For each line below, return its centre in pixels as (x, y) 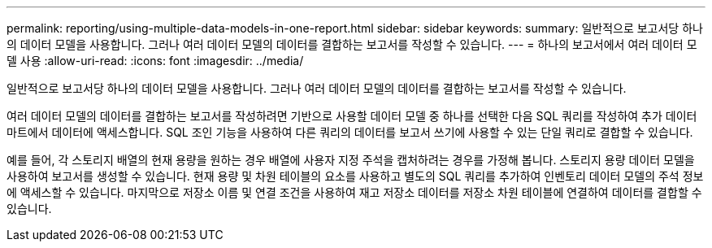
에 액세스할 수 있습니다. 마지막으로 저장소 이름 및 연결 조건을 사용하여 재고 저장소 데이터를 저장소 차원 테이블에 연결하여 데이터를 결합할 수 (354, 192)
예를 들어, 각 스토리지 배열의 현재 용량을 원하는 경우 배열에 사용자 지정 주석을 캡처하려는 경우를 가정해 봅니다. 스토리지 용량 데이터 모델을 (351, 160)
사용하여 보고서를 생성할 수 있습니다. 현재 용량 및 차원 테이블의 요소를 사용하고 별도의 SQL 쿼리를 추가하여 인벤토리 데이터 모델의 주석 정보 (355, 176)
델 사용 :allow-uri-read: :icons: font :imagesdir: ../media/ (155, 61)
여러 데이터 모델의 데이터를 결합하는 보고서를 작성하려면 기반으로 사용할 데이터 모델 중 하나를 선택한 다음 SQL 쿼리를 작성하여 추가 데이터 (352, 116)
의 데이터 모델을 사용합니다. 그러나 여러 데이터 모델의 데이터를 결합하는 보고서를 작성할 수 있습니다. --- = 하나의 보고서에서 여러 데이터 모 (352, 44)
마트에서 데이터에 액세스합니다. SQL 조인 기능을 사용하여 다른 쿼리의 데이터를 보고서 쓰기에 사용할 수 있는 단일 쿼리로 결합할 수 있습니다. (350, 132)
